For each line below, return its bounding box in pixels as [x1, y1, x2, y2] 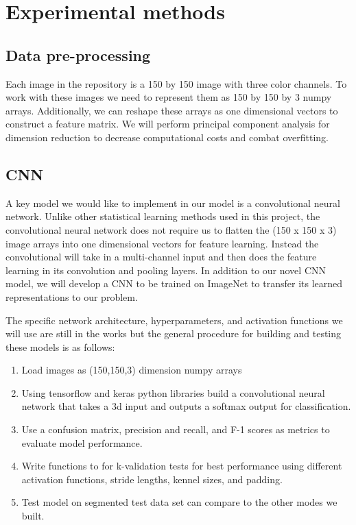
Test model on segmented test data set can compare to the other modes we [21, 495, 337, 509]
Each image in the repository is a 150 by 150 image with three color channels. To [5, 76, 347, 90]
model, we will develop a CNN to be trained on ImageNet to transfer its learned [5, 276, 343, 291]
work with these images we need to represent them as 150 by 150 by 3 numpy [5, 90, 332, 104]
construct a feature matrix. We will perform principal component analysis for [5, 117, 330, 131]
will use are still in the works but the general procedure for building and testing [5, 326, 342, 341]
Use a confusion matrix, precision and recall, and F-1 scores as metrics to [21, 422, 330, 437]
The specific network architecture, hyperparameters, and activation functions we [5, 313, 343, 327]
